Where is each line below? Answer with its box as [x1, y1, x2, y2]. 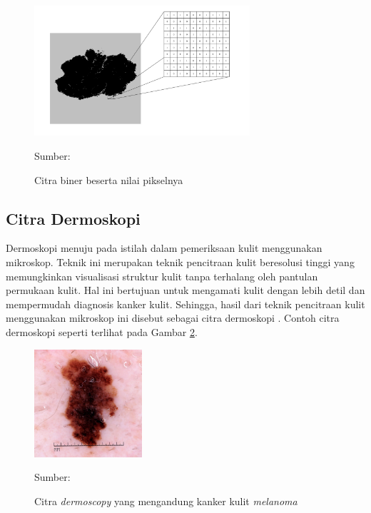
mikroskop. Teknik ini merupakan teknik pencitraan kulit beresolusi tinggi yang [6, 255, 355, 270]
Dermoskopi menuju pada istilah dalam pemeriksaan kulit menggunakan [6, 240, 322, 255]
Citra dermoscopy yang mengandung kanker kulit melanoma [34, 493, 298, 508]
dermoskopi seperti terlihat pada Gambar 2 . [6, 325, 198, 340]
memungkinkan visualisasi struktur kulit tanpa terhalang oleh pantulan [6, 268, 318, 283]
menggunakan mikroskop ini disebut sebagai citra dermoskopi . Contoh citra [6, 310, 340, 325]
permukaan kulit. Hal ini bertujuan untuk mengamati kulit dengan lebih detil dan [6, 283, 365, 298]
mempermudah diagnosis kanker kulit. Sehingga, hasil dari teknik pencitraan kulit [6, 296, 365, 311]
